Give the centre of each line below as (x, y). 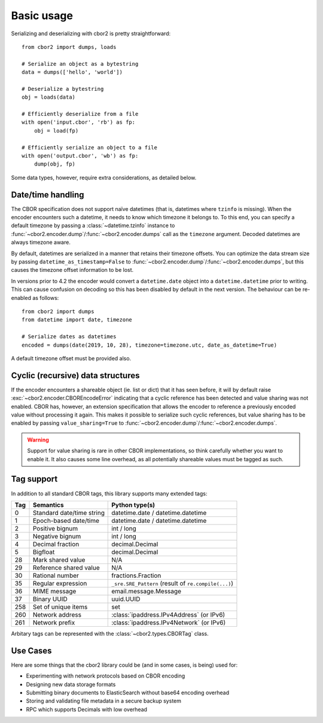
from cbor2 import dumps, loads (69, 47)
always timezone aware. (41, 243)
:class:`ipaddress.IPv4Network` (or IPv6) (169, 623)
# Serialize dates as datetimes (69, 337)
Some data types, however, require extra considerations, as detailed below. (104, 177)
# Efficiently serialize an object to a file (90, 147)
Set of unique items (60, 606)
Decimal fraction (56, 544)
